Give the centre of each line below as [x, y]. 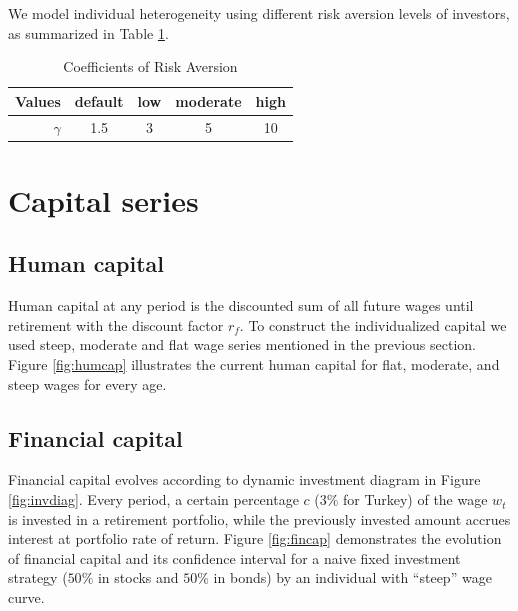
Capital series [103, 199]
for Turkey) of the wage [415, 499]
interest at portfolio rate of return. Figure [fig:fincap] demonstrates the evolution [255, 538]
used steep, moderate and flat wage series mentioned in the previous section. [242, 344]
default [99, 100]
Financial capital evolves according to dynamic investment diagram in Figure [244, 479]
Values [38, 100]
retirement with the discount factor [116, 324]
